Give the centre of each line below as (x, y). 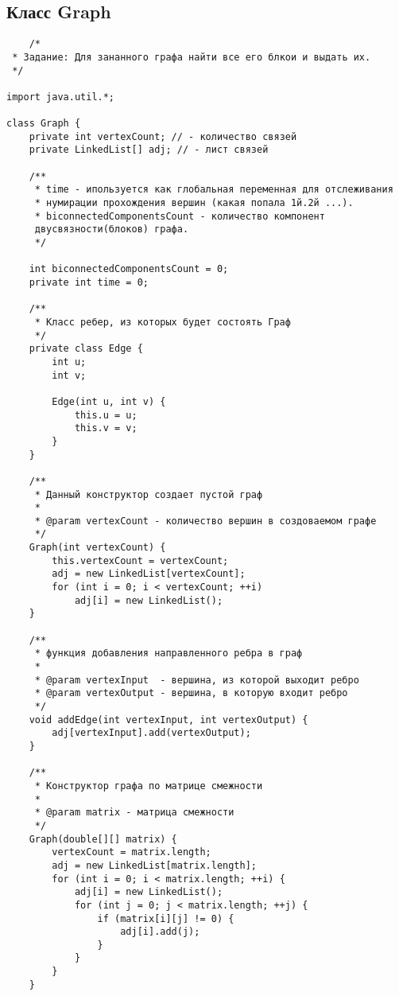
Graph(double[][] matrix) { (103, 839)
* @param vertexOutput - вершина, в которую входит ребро (191, 693)
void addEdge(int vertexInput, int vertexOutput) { (169, 720)
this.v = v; (106, 428)
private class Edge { (86, 349)
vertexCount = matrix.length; (132, 852)
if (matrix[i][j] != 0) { (166, 918)
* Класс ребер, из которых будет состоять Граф (163, 322)
